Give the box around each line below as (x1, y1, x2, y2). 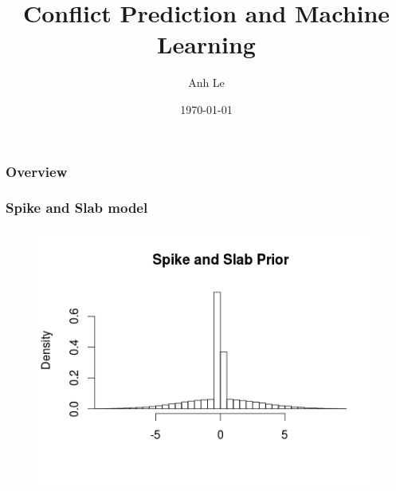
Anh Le (188, 74, 225, 91)
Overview (6, 161, 68, 181)
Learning (157, 28, 256, 61)
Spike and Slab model (6, 198, 148, 218)
